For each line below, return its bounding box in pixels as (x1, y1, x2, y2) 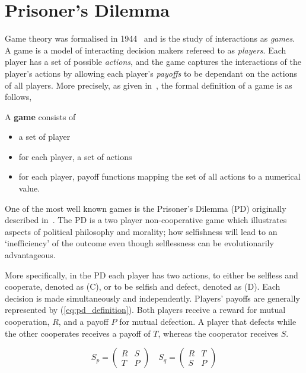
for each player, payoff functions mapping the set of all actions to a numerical (18, 170, 301, 183)
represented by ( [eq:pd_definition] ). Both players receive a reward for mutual (5, 303, 286, 316)
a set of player (18, 130, 71, 143)
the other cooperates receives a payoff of (5, 327, 151, 339)
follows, (5, 90, 32, 103)
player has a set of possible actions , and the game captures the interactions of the (5, 55, 302, 68)
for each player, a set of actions (18, 150, 132, 162)
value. (18, 182, 40, 195)
